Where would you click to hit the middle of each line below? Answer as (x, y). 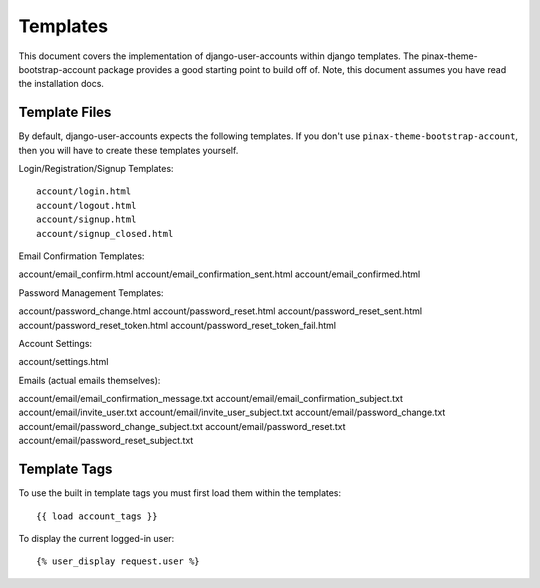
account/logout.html (86, 205)
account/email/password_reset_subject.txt (106, 441)
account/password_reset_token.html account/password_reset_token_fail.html (177, 325)
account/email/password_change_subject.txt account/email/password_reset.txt (182, 426)
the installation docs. (61, 84)
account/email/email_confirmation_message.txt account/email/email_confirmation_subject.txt (211, 399)
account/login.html (84, 191)
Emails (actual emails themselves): (89, 380)
